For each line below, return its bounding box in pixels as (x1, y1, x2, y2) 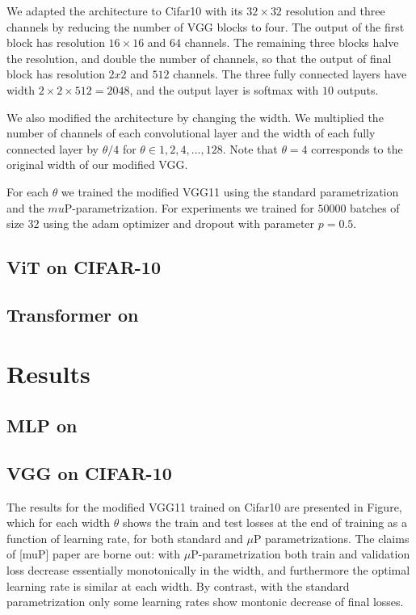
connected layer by (6, 140, 99, 157)
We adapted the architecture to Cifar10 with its (6, 2, 243, 19)
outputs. (337, 81, 379, 98)
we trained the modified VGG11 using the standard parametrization (61, 183, 399, 200)
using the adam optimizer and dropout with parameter (43, 215, 315, 232)
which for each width (6, 514, 110, 531)
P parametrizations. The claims (253, 529, 410, 546)
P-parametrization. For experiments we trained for (64, 199, 314, 216)
